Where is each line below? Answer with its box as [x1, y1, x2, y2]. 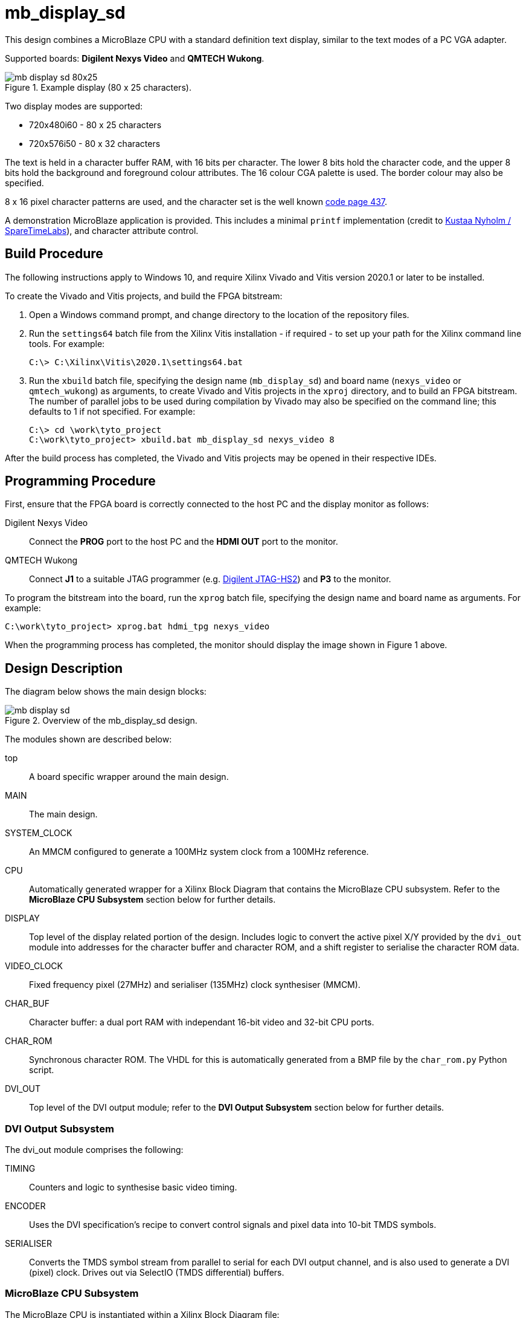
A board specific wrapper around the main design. [29, 771, 229, 782]
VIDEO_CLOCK [5, 961, 63, 972]
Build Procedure [5, 246, 103, 262]
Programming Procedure [5, 473, 156, 489]
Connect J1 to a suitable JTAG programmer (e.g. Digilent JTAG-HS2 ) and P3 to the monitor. [29, 574, 391, 585]
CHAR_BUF [5, 998, 50, 1009]
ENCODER [5, 1201, 46, 1212]
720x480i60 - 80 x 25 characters [29, 119, 162, 130]
